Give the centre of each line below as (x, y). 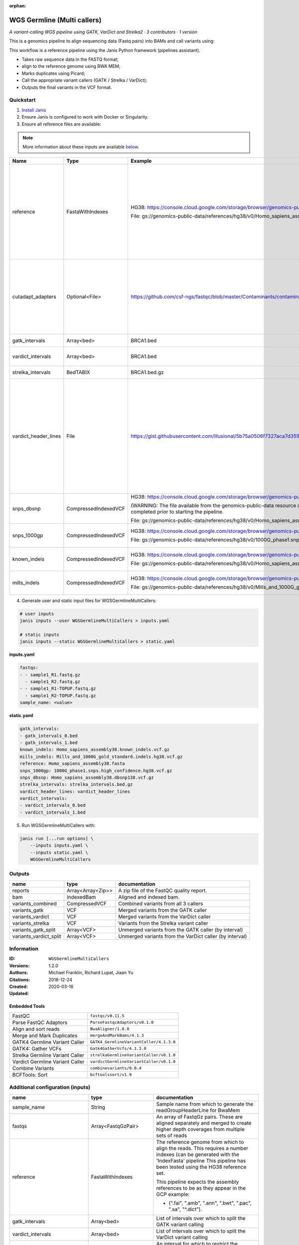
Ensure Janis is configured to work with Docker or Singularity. (85, 117)
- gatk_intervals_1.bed (49, 743)
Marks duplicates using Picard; (54, 73)
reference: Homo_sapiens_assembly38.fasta (72, 764)
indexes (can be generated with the (198, 1154)
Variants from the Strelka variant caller (163, 923)
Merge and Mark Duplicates (45, 1035)
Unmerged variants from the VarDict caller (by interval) (183, 936)
